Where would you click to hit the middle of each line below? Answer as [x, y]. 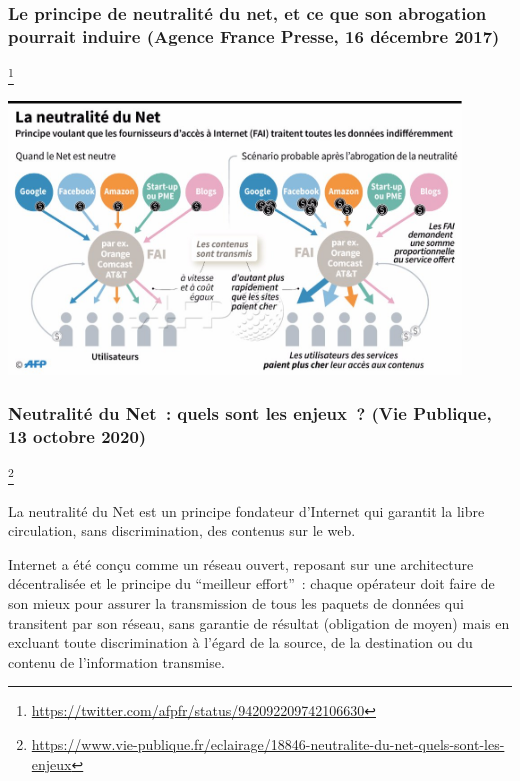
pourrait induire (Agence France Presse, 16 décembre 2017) [254, 35]
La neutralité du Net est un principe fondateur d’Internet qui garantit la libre [246, 510]
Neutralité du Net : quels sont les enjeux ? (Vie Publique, [250, 413]
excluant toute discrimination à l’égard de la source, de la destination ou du [240, 642]
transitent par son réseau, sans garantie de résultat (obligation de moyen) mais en [259, 622]
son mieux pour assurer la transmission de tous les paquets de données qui [236, 603]
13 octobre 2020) [77, 436]
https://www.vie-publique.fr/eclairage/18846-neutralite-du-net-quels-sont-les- [268, 744]
